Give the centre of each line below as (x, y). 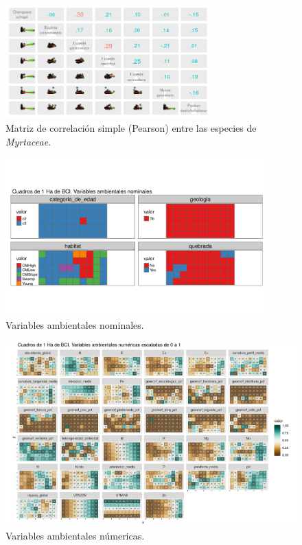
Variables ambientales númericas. (75, 536)
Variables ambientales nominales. (75, 324)
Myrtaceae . (28, 141)
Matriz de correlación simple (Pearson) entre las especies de (131, 128)
